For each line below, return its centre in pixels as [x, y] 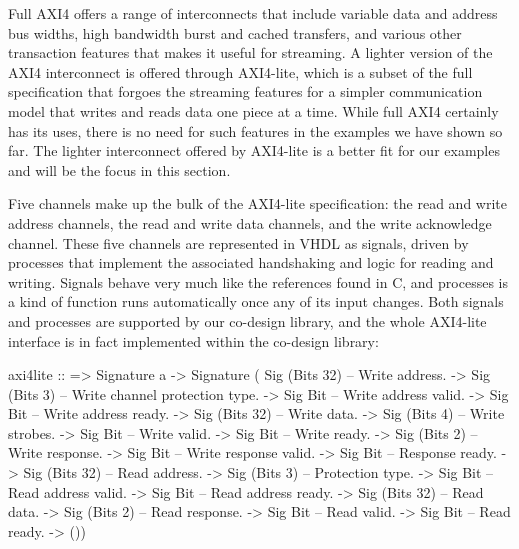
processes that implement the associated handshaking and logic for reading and [251, 262]
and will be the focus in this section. [119, 169]
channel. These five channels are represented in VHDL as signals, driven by [238, 242]
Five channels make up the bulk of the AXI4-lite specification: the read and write [257, 203]
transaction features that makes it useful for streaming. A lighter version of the [250, 52]
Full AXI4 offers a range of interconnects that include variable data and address [253, 13]
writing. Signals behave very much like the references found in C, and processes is [258, 281]
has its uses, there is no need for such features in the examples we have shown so [255, 130]
